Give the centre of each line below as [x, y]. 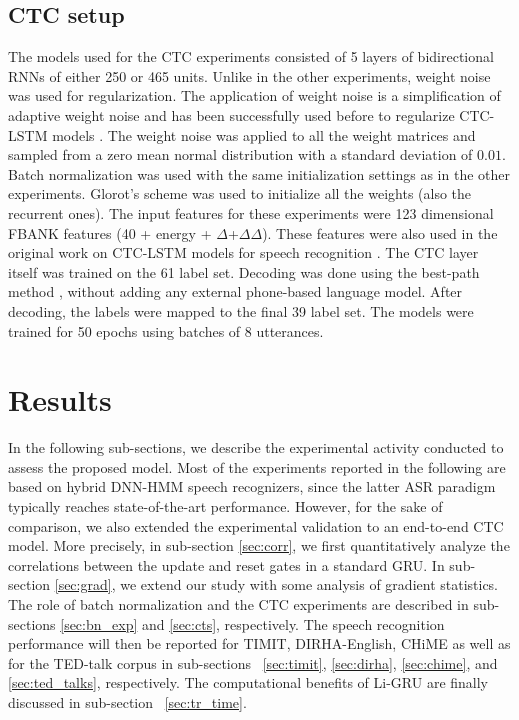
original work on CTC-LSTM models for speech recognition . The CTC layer [243, 252]
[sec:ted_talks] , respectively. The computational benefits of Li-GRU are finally [248, 682]
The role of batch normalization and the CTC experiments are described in [238, 603]
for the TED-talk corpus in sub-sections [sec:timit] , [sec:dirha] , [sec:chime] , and [253, 662]
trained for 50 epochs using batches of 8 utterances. [166, 330]
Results [60, 399]
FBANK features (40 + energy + [110, 232]
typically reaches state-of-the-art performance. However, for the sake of [225, 506]
